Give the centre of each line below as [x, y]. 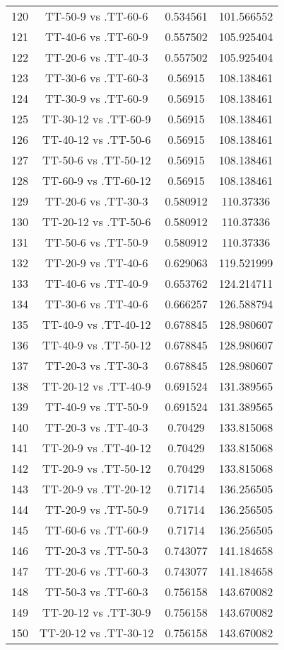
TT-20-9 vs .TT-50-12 [97, 468]
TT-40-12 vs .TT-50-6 [97, 139]
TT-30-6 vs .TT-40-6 [97, 304]
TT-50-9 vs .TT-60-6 [97, 16]
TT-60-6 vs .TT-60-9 [97, 530]
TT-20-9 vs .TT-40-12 [97, 448]
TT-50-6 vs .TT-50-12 [97, 160]
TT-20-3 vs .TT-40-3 [97, 427]
